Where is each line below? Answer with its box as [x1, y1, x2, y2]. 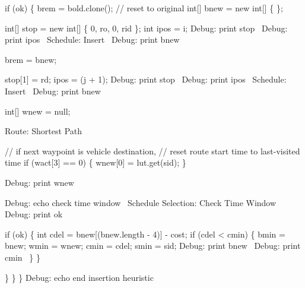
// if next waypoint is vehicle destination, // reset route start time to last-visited [5, 144, 300, 157]
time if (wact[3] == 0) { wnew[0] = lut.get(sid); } [5, 156, 186, 169]
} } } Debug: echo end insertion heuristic [5, 271, 154, 283]
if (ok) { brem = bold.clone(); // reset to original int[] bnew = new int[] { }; [5, 2, 283, 14]
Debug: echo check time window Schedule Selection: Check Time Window [5, 196, 277, 208]
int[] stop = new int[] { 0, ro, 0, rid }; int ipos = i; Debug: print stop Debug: [5, 21, 288, 34]
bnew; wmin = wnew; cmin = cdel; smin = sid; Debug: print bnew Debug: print [5, 239, 301, 252]
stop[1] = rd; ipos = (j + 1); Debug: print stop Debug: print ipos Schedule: [5, 73, 287, 86]
